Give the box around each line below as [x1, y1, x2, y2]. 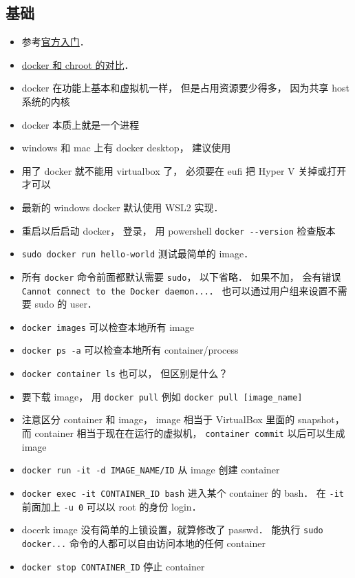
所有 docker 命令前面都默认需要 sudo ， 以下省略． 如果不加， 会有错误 [21, 269, 341, 283]
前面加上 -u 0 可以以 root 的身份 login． [21, 499, 202, 513]
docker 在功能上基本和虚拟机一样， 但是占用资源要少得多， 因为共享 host [21, 81, 349, 95]
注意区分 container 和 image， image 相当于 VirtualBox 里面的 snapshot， [21, 412, 345, 427]
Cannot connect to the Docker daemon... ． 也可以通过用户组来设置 [21, 283, 328, 297]
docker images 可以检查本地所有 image [21, 319, 194, 334]
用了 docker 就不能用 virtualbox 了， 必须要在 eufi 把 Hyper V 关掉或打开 [21, 163, 347, 178]
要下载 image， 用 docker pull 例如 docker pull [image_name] [21, 389, 303, 403]
